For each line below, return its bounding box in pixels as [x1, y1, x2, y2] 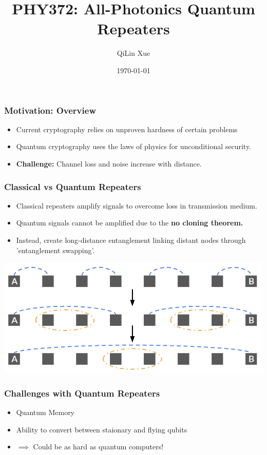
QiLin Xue [117, 48, 150, 58]
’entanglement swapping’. [16, 244, 95, 255]
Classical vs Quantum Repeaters [4, 180, 141, 193]
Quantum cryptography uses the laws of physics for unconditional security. [16, 141, 252, 152]
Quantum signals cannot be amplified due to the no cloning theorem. [16, 217, 243, 228]
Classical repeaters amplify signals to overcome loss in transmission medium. [16, 200, 257, 211]
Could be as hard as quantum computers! [33, 441, 164, 452]
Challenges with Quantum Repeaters [4, 386, 160, 399]
